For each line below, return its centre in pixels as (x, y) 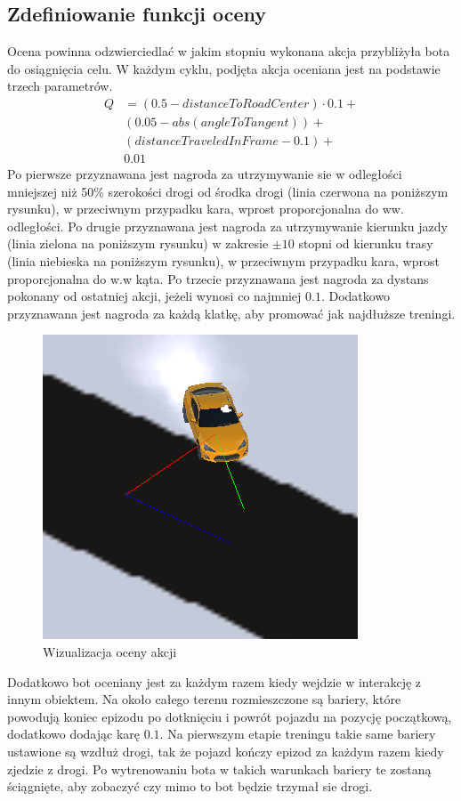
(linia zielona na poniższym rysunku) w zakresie (138, 243)
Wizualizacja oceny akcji (110, 652)
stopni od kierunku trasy (366, 243)
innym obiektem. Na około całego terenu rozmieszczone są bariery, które (204, 699)
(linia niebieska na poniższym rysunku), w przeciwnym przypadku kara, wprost (223, 261)
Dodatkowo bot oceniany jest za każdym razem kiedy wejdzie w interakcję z (214, 681)
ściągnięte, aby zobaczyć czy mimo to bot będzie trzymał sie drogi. (190, 786)
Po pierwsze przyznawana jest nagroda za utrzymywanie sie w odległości (205, 174)
